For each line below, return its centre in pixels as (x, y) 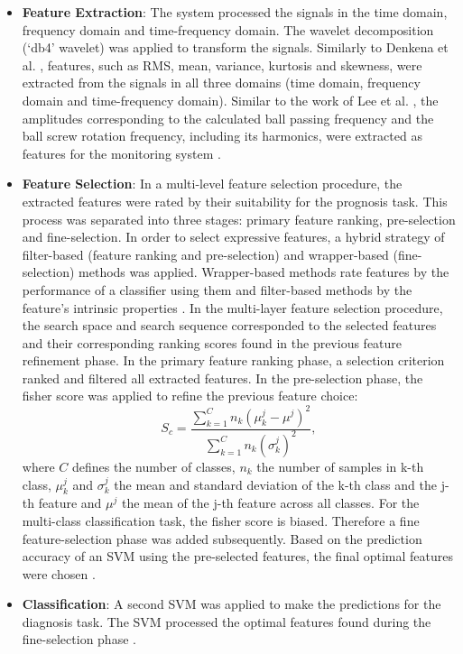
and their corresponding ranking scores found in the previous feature (212, 342)
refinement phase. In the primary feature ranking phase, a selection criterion (233, 360)
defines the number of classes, (153, 466)
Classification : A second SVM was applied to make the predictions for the (231, 604)
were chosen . (59, 573)
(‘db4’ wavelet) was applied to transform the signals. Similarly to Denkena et (235, 47)
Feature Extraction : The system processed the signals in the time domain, (235, 12)
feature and (70, 503)
